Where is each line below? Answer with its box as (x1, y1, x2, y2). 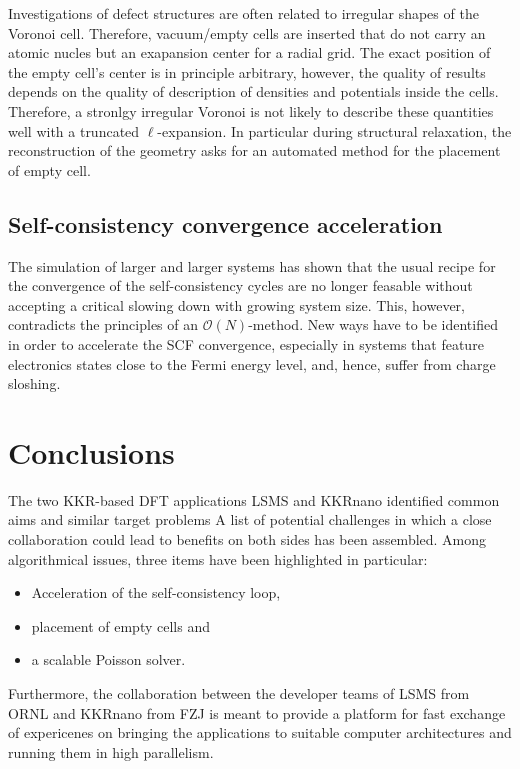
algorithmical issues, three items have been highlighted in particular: (8, 548, 428, 569)
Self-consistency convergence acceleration (8, 208, 443, 239)
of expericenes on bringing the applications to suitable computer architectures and (8, 722, 512, 743)
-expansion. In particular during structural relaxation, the (157, 120, 512, 141)
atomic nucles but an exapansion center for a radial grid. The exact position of (8, 42, 491, 63)
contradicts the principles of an (8, 314, 199, 335)
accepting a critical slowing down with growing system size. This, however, (8, 294, 466, 315)
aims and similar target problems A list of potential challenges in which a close (8, 509, 492, 530)
